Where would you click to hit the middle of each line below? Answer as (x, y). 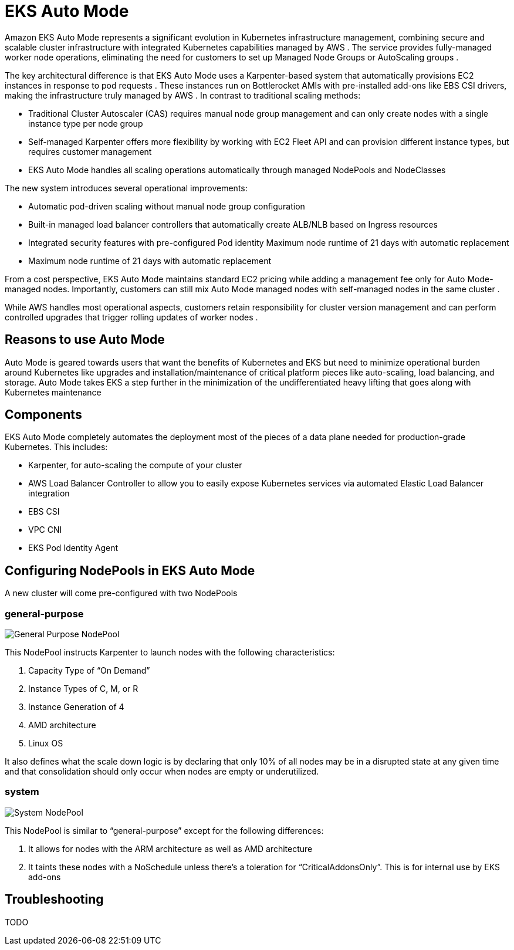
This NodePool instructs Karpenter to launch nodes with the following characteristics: (170, 653)
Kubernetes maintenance (53, 392)
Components (43, 415)
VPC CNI (45, 530)
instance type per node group (86, 123)
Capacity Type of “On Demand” (89, 671)
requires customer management (90, 151)
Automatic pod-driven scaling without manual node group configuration (167, 206)
